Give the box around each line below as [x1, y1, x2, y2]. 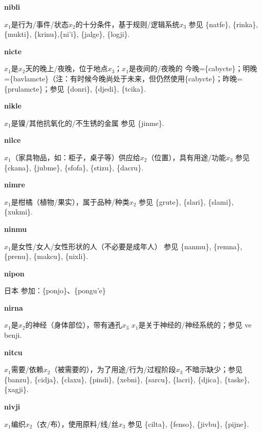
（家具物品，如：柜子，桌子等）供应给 [11, 151, 140, 162]
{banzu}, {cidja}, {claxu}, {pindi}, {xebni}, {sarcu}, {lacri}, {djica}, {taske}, [4, 374, 250, 384]
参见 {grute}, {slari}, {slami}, [139, 196, 234, 207]
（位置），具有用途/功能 [147, 151, 226, 162]
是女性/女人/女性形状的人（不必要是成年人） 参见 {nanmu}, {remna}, [11, 241, 243, 251]
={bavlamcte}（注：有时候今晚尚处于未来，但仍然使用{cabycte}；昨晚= [4, 73, 243, 83]
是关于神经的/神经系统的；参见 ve [138, 319, 252, 330]
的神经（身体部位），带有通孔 [25, 319, 122, 330]
